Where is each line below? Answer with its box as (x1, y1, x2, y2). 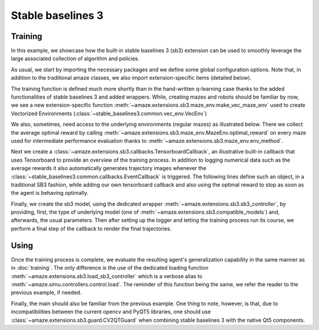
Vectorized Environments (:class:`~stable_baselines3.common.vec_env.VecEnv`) (11, 110, 207, 117)
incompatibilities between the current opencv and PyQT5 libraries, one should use (11, 308, 211, 315)
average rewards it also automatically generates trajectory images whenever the (11, 165, 207, 172)
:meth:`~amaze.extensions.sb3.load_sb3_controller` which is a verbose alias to (11, 272, 203, 280)
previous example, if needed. (11, 289, 82, 296)
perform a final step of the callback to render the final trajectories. (11, 225, 172, 232)
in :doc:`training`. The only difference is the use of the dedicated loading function (11, 264, 209, 272)
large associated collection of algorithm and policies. (11, 55, 140, 62)
